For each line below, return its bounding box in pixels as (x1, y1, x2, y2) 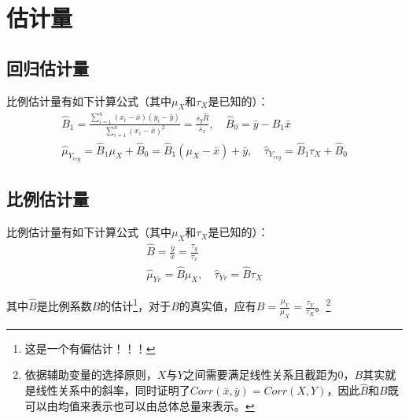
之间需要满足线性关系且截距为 (183, 366, 338, 383)
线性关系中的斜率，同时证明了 (35, 382, 190, 399)
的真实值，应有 (179, 298, 256, 314)
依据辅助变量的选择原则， (24, 366, 157, 383)
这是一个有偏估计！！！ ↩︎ (24, 339, 156, 356)
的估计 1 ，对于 (100, 295, 171, 314)
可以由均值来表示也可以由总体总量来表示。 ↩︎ (24, 397, 255, 413)
